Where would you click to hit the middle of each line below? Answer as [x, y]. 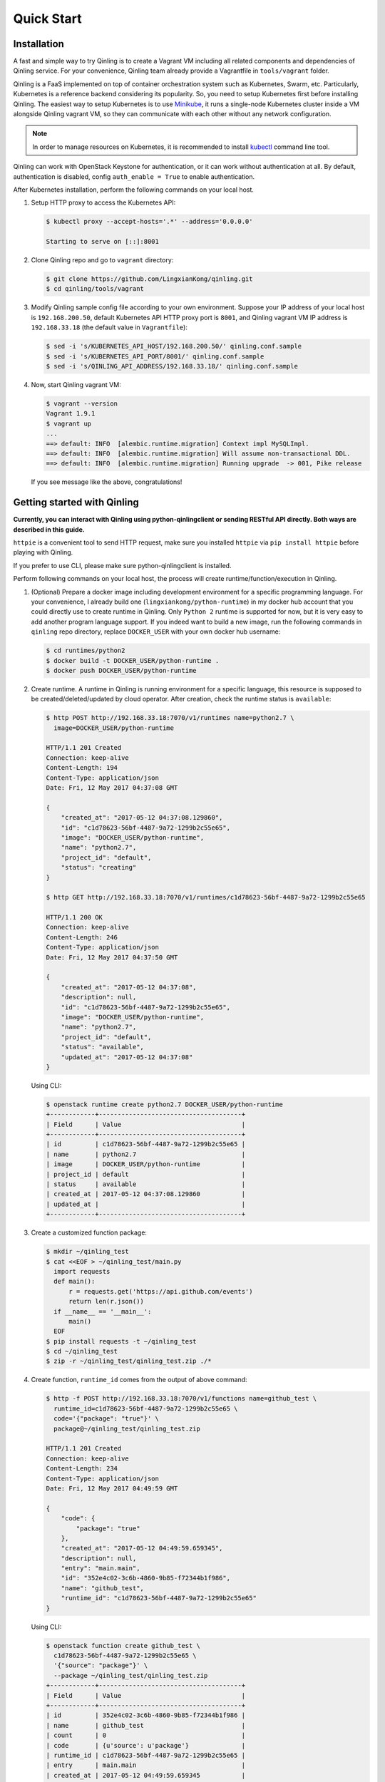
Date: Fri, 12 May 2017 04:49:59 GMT [112, 1488]
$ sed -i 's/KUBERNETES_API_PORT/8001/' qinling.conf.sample [155, 356]
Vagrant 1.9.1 [71, 414]
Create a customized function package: [89, 1232]
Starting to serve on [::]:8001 [103, 242]
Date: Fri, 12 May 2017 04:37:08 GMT [112, 787]
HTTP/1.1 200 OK [75, 917]
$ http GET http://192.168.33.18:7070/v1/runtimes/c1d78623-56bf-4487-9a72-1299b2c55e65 [206, 897]
